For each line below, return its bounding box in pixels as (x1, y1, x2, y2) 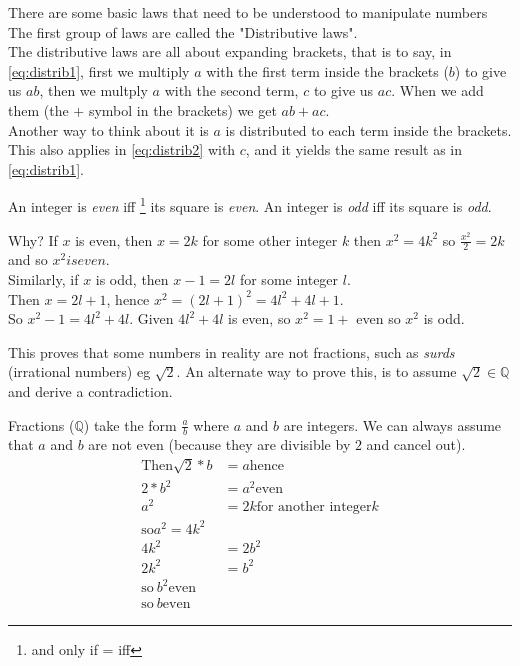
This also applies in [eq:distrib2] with (8, 139, 236, 160)
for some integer (239, 269, 339, 290)
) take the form (83, 414, 177, 435)
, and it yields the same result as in (245, 139, 463, 160)
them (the (8, 99, 69, 120)
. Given (129, 308, 174, 329)
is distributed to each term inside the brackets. (225, 119, 512, 140)
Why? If (8, 229, 58, 250)
